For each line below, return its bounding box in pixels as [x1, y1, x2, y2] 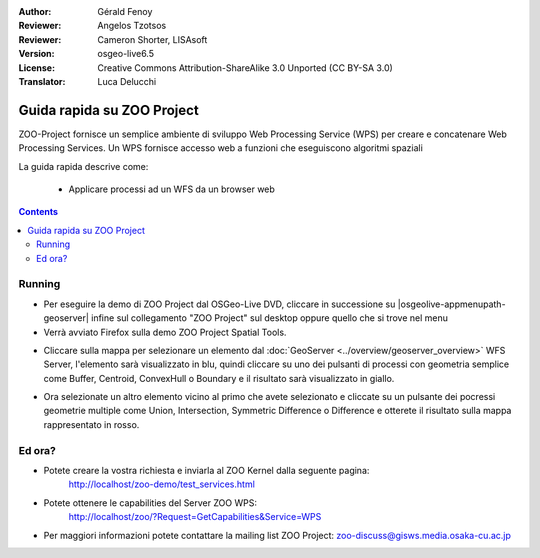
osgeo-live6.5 [97, 48, 155, 60]
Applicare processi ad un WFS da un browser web [68, 183, 275, 195]
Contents [18, 206, 59, 218]
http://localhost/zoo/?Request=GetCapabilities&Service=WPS [68, 511, 322, 523]
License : [18, 61, 55, 74]
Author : [18, 6, 52, 17]
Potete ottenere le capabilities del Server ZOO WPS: [43, 496, 257, 509]
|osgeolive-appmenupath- [397, 298, 506, 310]
